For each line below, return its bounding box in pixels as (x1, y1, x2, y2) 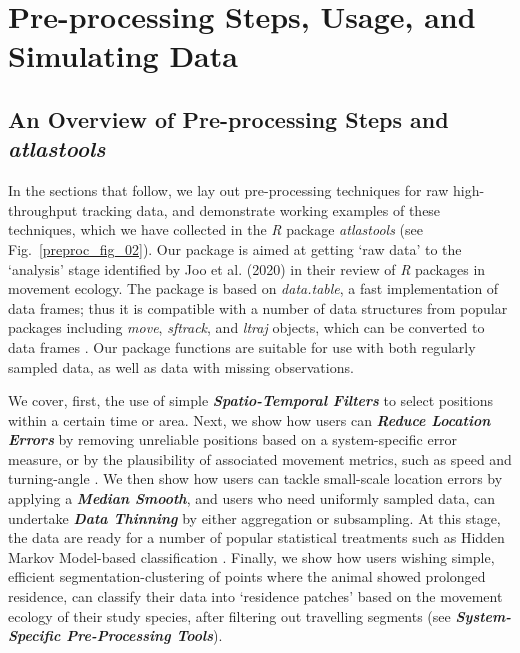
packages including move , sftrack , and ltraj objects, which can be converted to (8, 317, 485, 338)
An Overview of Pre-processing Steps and (8, 103, 449, 134)
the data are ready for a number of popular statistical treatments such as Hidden (8, 527, 505, 548)
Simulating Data (8, 35, 238, 76)
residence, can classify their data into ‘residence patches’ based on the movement (8, 586, 503, 607)
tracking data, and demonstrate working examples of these (81, 199, 441, 220)
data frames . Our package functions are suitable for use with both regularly (8, 336, 476, 357)
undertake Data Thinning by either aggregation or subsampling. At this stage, (8, 507, 501, 528)
